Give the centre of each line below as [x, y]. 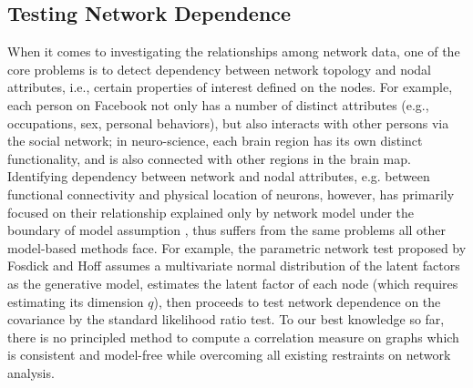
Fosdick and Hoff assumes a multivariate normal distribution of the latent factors [234, 265]
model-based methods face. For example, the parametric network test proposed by [237, 247]
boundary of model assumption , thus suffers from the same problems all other [227, 230]
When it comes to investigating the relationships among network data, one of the [234, 51]
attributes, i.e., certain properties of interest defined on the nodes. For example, [230, 87]
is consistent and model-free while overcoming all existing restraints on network [229, 355]
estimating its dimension [76, 301]
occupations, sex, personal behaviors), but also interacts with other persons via [228, 123]
